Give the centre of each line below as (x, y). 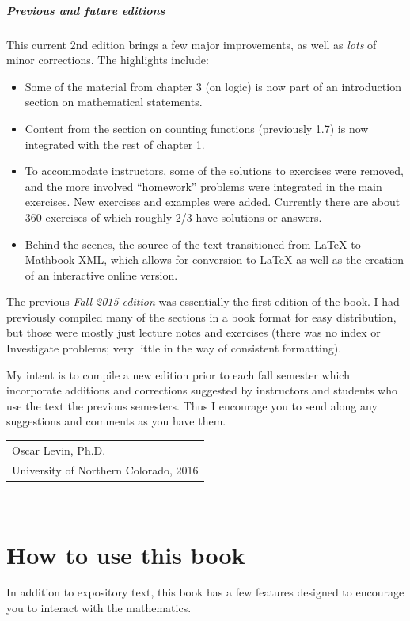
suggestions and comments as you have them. (116, 421)
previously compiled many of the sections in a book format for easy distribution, (201, 316)
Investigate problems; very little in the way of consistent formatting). (174, 348)
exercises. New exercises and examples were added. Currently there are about (213, 202)
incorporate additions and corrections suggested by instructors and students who (202, 390)
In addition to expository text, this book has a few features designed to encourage (205, 592)
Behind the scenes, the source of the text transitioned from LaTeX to (193, 244)
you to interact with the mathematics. (99, 608)
